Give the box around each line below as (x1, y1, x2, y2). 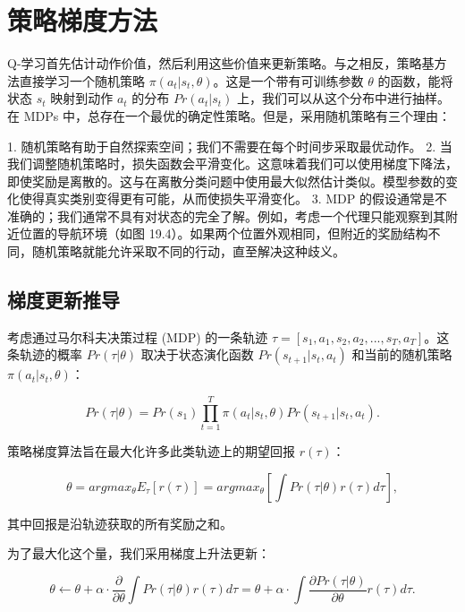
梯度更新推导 (7, 286, 120, 314)
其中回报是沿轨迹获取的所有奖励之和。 (7, 513, 232, 532)
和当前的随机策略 (351, 345, 452, 364)
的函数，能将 (377, 71, 453, 90)
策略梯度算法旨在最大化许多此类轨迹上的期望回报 (7, 442, 295, 461)
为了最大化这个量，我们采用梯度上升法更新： (7, 544, 270, 563)
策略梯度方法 (7, 2, 158, 39)
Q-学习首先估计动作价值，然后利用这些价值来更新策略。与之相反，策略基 (7, 54, 435, 73)
